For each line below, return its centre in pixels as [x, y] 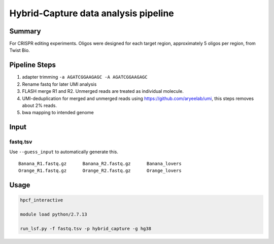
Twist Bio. [20, 50]
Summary [25, 31]
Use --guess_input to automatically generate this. [64, 152]
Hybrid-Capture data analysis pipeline [92, 13]
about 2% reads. [40, 105]
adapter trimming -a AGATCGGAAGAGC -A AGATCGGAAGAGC [85, 77]
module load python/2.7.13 [54, 215]
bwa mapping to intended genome [58, 113]
